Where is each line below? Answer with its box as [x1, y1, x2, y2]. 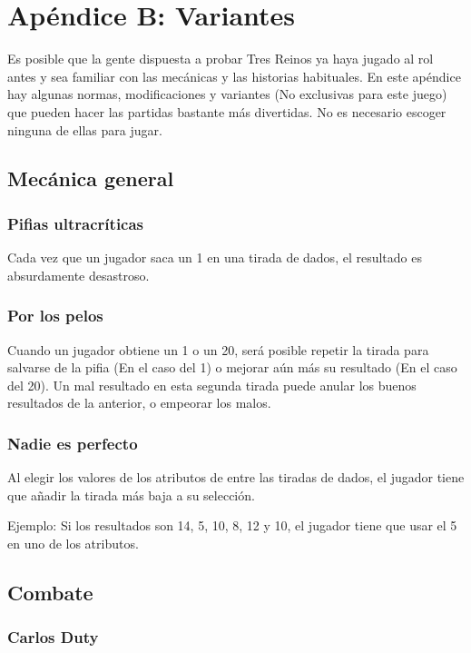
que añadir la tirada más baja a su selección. [7, 485, 255, 504]
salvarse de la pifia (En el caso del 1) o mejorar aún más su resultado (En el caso [7, 358, 457, 377]
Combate [7, 578, 93, 606]
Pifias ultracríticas [7, 212, 144, 234]
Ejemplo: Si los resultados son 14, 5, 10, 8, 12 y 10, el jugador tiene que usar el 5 [7, 516, 457, 535]
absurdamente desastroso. [7, 265, 150, 284]
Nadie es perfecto [7, 431, 138, 454]
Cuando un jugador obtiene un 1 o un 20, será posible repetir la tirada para [7, 340, 429, 359]
